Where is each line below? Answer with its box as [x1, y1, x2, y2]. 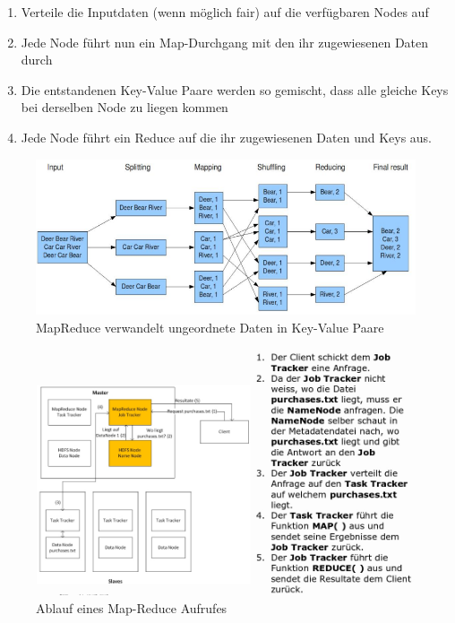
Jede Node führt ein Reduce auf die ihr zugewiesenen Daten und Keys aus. [21, 127, 433, 146]
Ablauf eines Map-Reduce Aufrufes [36, 598, 227, 617]
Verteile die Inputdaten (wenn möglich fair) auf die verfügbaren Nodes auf [21, 3, 429, 21]
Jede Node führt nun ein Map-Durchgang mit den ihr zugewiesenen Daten [21, 32, 429, 51]
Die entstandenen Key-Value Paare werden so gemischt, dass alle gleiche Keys [21, 80, 449, 99]
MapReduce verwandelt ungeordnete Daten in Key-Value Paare [36, 317, 384, 336]
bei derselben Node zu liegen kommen [21, 98, 228, 117]
